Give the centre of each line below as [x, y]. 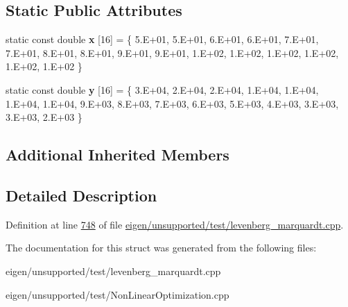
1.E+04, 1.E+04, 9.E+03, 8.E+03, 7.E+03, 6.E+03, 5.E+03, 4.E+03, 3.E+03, [172, 103]
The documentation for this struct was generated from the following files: [161, 248]
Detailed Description [81, 195]
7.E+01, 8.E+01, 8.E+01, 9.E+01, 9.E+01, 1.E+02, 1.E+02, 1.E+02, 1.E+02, [172, 52]
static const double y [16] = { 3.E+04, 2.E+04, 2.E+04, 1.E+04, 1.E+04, [162, 89]
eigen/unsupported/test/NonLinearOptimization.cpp [118, 294]
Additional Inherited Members [118, 155]
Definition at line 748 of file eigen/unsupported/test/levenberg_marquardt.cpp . [175, 224]
